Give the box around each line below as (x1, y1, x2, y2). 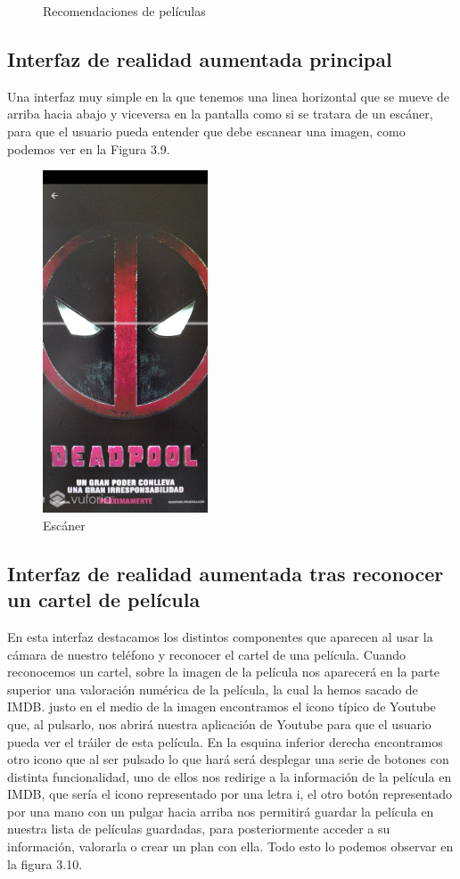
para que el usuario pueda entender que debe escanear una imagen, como (7, 121, 406, 140)
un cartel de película (7, 586, 201, 613)
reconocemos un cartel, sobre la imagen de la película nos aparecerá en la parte (7, 662, 439, 681)
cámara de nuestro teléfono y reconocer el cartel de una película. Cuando (7, 645, 407, 663)
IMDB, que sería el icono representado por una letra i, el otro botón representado (7, 785, 453, 803)
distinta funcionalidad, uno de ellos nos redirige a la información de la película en (7, 767, 452, 785)
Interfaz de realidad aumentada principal (7, 45, 392, 72)
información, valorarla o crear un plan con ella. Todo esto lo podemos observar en (7, 837, 454, 856)
